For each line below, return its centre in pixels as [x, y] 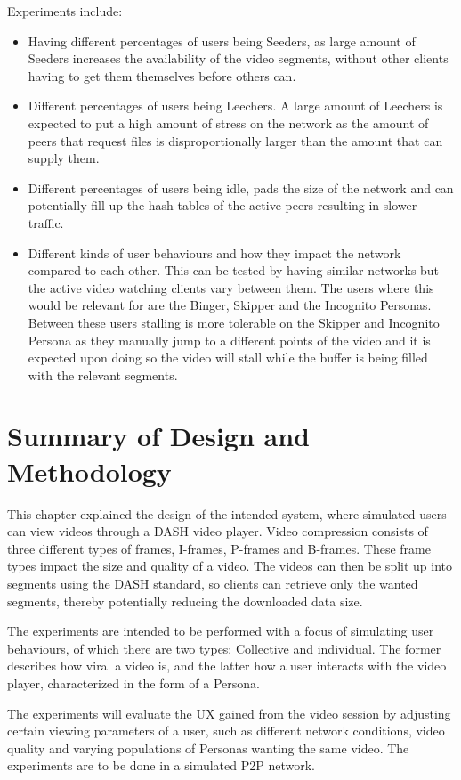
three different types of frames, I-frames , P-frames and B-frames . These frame [219, 548]
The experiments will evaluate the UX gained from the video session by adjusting [229, 713]
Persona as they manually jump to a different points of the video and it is [229, 340]
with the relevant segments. [103, 374]
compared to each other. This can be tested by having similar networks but [234, 270]
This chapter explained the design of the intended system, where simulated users [227, 513]
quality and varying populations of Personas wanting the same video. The [208, 747]
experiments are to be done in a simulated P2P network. [162, 765]
